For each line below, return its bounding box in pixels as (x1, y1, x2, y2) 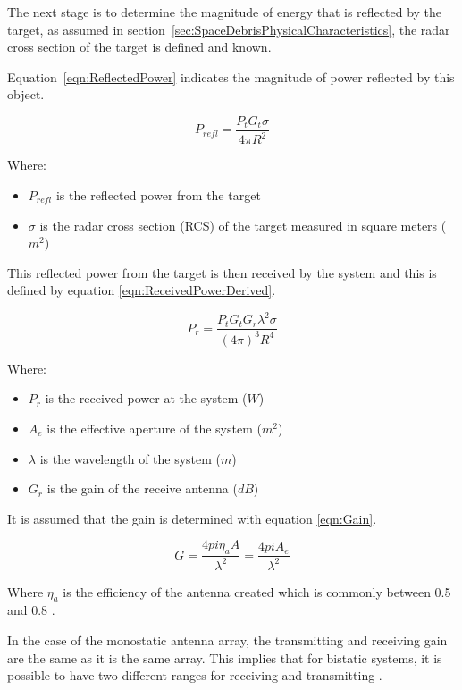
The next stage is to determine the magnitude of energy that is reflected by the (7, 3, 442, 21)
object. (7, 85, 45, 104)
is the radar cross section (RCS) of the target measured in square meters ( (39, 215, 447, 234)
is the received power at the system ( (45, 389, 248, 408)
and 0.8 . (7, 601, 55, 619)
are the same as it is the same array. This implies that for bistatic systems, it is (7, 648, 442, 667)
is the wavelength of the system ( (39, 449, 222, 467)
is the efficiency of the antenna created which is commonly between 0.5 (63, 582, 451, 601)
